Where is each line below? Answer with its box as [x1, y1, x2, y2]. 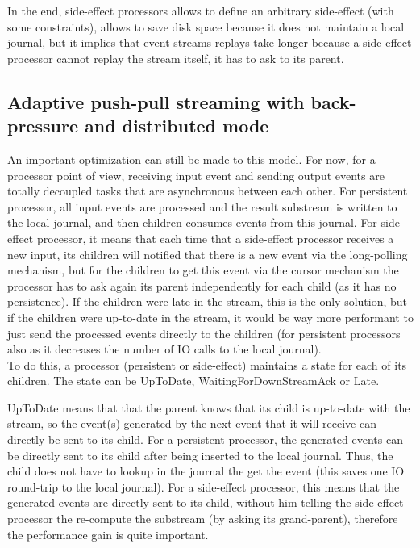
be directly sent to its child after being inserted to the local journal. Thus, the [7, 446, 393, 463]
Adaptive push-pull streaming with [7, 89, 305, 114]
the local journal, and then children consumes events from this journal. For [7, 214, 377, 231]
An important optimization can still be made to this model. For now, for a [7, 150, 376, 167]
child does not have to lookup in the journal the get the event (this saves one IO [7, 462, 405, 479]
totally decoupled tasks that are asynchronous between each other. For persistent [7, 182, 408, 199]
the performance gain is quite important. [7, 525, 209, 542]
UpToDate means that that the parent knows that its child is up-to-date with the [7, 399, 410, 416]
